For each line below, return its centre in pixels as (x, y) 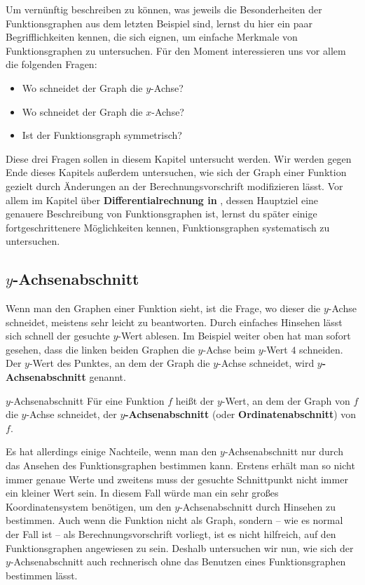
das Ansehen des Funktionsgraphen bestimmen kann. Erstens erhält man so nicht (180, 465)
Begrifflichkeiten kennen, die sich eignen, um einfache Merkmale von (152, 37)
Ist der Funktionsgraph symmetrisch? (102, 135)
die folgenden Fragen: (51, 64)
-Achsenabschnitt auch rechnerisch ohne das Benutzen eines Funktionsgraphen (178, 562)
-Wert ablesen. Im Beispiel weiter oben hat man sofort (234, 336)
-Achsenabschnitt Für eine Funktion (87, 400)
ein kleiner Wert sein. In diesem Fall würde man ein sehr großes (142, 493)
